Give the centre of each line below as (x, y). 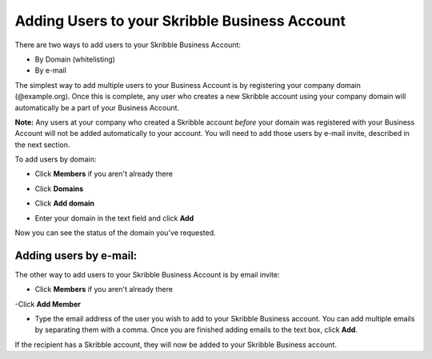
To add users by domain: (56, 159)
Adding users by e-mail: (76, 255)
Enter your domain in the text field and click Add (114, 218)
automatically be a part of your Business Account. (97, 107)
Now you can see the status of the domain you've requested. (115, 233)
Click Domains (59, 189)
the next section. (42, 145)
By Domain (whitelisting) (75, 59)
